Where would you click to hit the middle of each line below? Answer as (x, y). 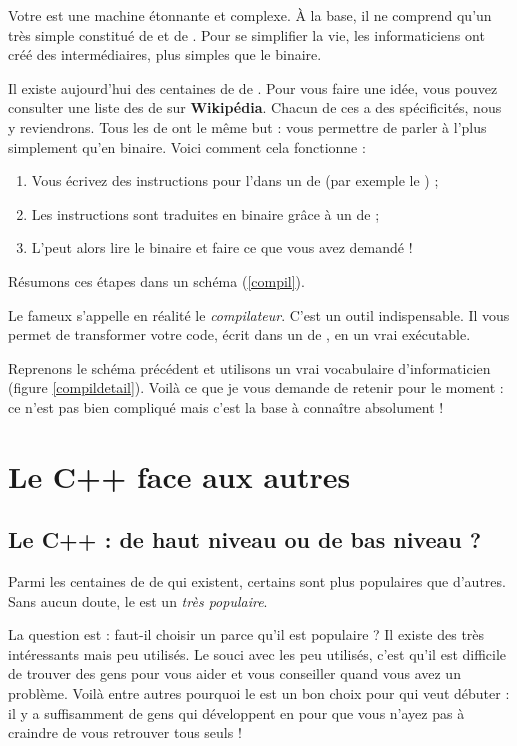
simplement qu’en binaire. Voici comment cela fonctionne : (187, 146)
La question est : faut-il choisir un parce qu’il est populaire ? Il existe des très (246, 634)
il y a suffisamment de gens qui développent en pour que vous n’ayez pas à (236, 712)
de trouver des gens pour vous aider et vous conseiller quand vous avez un (234, 673)
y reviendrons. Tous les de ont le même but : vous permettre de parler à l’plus (247, 126)
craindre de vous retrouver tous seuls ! (125, 732)
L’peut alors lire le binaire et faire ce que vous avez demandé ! (222, 247)
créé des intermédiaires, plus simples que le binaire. (165, 54)
